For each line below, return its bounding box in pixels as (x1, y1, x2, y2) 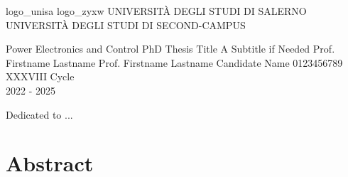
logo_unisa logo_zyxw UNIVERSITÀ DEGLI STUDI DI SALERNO (6, 4, 307, 18)
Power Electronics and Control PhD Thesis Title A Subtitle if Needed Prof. (6, 41, 335, 56)
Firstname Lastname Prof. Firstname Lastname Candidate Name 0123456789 (6, 55, 343, 70)
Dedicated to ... (6, 107, 73, 122)
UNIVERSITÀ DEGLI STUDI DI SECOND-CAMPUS (6, 17, 246, 32)
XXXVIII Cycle (6, 69, 75, 84)
